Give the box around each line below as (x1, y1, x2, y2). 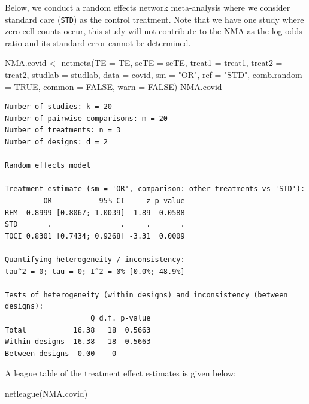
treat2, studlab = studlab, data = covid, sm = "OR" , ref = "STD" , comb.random (5, 68, 302, 81)
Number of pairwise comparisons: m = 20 (5, 114, 168, 123)
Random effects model (5, 161, 91, 170)
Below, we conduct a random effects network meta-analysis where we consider (5, 1, 290, 13)
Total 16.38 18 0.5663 (5, 325, 151, 334)
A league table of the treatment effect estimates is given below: (5, 367, 236, 379)
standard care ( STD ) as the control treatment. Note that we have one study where (5, 13, 304, 25)
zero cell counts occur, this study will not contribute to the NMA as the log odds (5, 25, 302, 37)
